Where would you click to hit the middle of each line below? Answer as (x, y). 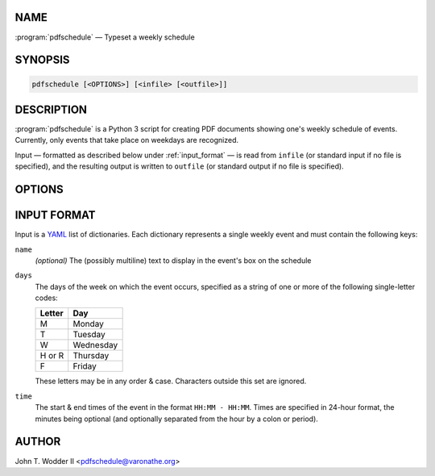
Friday (85, 366)
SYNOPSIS (42, 60)
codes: (46, 298)
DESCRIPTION (51, 109)
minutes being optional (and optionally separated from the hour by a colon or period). (176, 419)
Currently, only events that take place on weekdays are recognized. (127, 140)
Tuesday (89, 335)
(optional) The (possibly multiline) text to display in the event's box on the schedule (173, 260)
